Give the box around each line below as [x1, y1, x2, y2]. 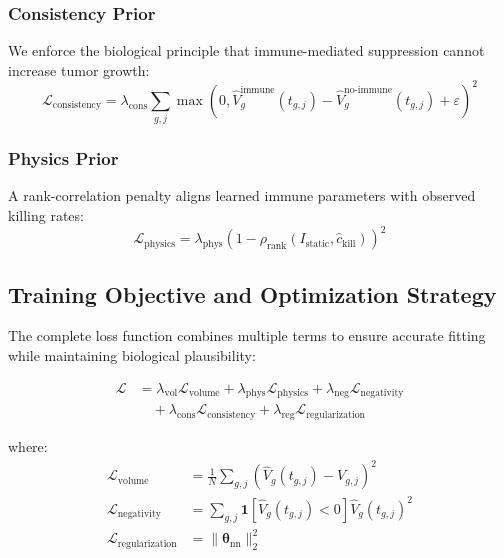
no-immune [344, 85, 393, 96]
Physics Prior [8, 146, 119, 171]
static [305, 238, 330, 249]
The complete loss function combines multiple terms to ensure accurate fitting [8, 325, 486, 346]
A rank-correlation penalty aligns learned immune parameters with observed [8, 185, 476, 206]
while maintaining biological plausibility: [8, 344, 256, 365]
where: [8, 436, 48, 457]
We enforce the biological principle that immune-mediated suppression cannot [8, 40, 485, 61]
